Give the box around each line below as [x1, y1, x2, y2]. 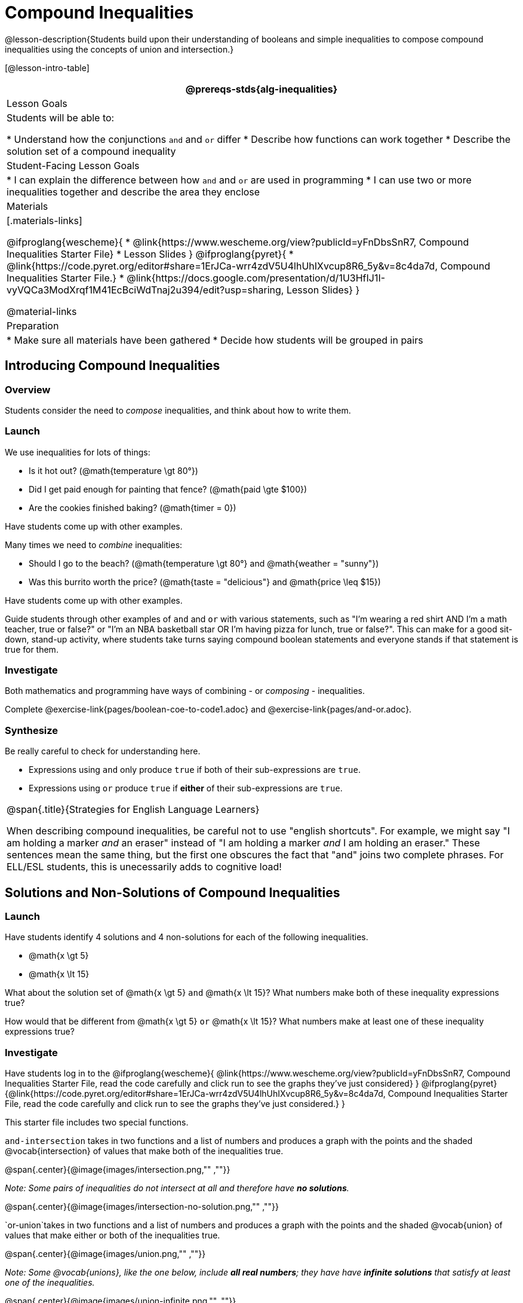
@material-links [7, 305, 77, 317]
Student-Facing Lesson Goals [7, 159, 140, 172]
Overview [5, 383, 51, 396]
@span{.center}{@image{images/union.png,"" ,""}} [5, 1249, 206, 1259]
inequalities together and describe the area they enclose [7, 185, 260, 198]
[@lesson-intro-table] [5, 62, 90, 73]
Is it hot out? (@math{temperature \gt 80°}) [29, 465, 198, 476]
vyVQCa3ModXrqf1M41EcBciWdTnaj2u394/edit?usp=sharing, [7, 283, 284, 296]
